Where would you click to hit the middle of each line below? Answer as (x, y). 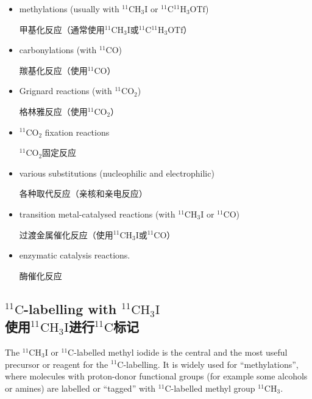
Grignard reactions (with (66, 91)
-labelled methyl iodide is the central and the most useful (181, 352)
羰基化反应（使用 (53, 70)
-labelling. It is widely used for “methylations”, (211, 364)
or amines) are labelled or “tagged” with (80, 388)
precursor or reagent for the (57, 364)
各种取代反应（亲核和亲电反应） (83, 193)
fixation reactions (77, 132)
